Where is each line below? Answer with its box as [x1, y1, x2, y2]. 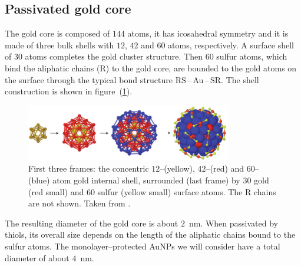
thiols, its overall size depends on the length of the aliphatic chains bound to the [5, 228, 296, 241]
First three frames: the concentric [28, 162, 149, 175]
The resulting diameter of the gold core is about [5, 216, 178, 229]
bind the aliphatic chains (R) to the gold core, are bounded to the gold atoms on [5, 61, 297, 74]
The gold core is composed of [5, 27, 110, 40]
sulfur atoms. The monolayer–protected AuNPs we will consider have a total [5, 239, 280, 252]
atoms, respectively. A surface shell [168, 38, 294, 51]
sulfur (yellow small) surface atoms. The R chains [97, 185, 276, 198]
